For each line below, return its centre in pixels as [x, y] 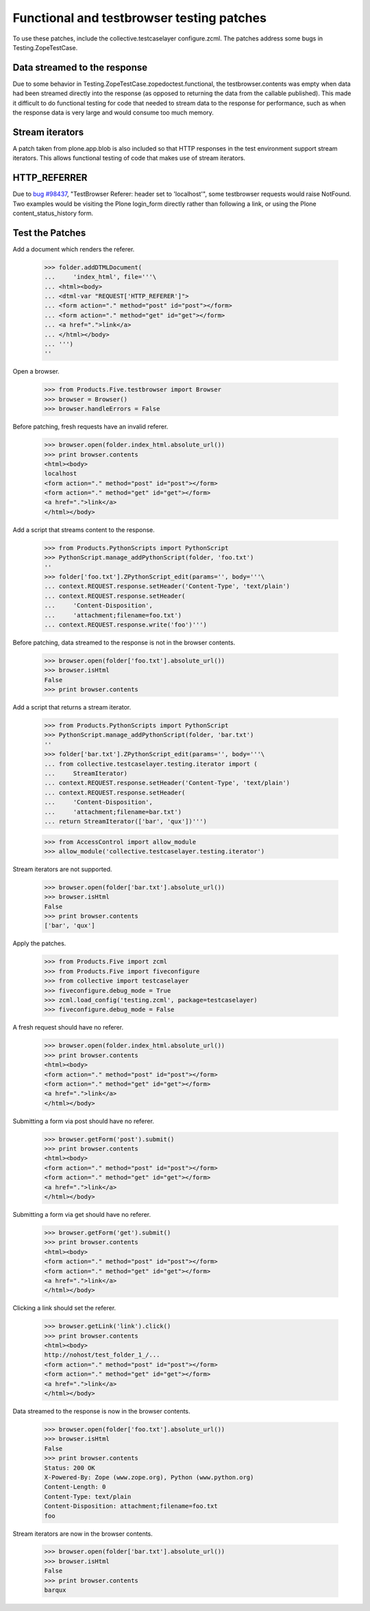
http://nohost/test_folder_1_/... [102, 1355]
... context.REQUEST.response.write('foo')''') [125, 625]
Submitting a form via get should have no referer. [82, 1214]
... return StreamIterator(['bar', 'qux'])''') [125, 821]
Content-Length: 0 [75, 1487]
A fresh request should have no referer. [68, 1028]
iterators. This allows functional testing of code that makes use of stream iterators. [129, 158]
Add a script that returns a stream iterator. [72, 707]
